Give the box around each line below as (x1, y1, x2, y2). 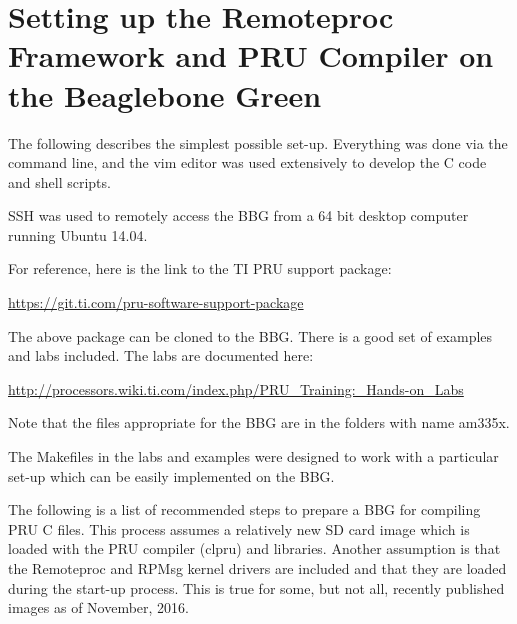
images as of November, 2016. (8, 597, 189, 618)
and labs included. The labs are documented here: (8, 345, 314, 366)
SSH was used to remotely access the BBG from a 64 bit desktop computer (8, 205, 469, 226)
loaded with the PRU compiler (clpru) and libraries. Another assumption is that (8, 538, 501, 559)
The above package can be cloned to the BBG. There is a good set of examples (8, 325, 493, 346)
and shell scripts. (8, 171, 111, 192)
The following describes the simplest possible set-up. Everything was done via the (8, 132, 508, 153)
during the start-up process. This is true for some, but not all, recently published (8, 577, 505, 598)
